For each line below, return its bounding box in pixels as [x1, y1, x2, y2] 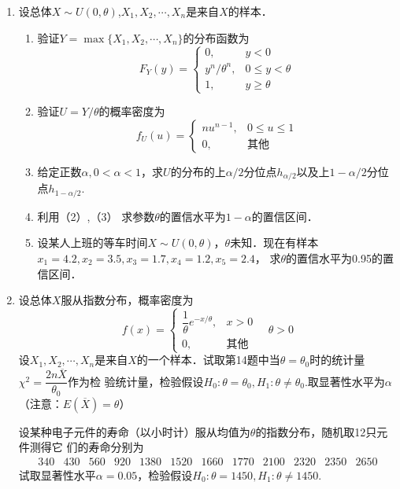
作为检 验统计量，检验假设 [67, 373, 204, 389]
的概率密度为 [98, 103, 165, 119]
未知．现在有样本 [230, 234, 319, 251]
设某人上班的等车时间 [37, 234, 148, 251]
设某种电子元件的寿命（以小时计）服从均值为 [18, 423, 250, 439]
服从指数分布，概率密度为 [61, 292, 194, 308]
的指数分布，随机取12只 [255, 423, 377, 439]
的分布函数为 [183, 29, 250, 46]
